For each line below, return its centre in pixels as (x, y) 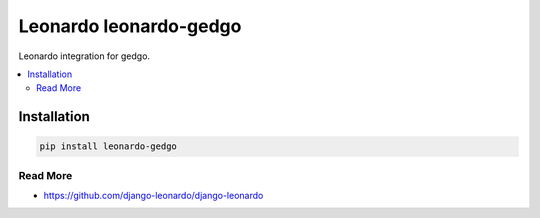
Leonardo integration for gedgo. (84, 56)
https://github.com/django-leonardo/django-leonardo (153, 196)
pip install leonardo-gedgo (108, 146)
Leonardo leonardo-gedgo (130, 26)
